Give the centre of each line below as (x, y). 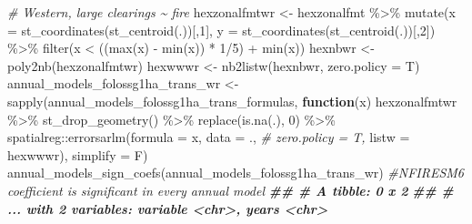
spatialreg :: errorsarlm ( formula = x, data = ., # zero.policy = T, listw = (209, 137)
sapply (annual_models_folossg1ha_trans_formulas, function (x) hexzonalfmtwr (232, 101)
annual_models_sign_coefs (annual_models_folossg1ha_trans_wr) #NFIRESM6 (236, 173)
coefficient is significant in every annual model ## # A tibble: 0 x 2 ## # (231, 190)
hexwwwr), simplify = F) (78, 154)
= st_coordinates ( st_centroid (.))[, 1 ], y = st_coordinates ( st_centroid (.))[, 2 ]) (221, 30)
